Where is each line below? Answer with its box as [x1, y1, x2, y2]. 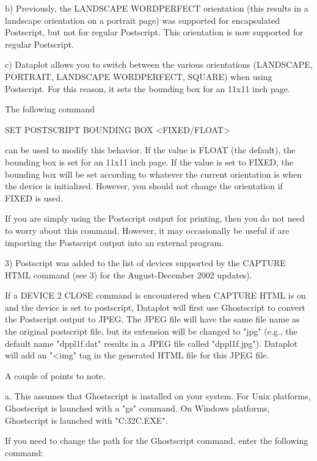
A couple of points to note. [5, 369, 106, 382]
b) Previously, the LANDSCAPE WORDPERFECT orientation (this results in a [5, 2, 308, 14]
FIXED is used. [5, 191, 63, 204]
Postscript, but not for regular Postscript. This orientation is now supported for [5, 26, 304, 38]
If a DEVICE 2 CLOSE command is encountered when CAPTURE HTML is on [5, 289, 306, 302]
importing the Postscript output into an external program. [5, 236, 224, 249]
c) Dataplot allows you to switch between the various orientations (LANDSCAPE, [5, 58, 313, 71]
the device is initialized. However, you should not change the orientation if [5, 180, 283, 192]
